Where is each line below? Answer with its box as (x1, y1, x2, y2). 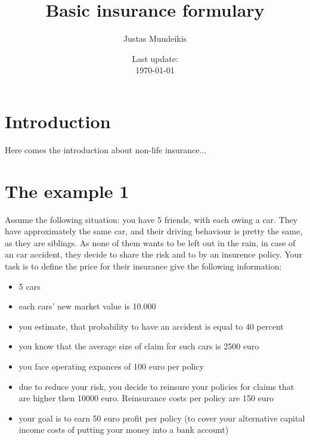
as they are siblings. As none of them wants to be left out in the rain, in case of (5, 236, 296, 249)
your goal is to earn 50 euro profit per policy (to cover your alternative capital (18, 411, 305, 424)
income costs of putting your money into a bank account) (18, 423, 229, 436)
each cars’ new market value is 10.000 (18, 300, 156, 312)
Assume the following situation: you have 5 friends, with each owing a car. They (5, 213, 298, 225)
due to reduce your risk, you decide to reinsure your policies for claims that (18, 380, 294, 392)
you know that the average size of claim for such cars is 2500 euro (18, 340, 259, 352)
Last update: (132, 52, 178, 64)
